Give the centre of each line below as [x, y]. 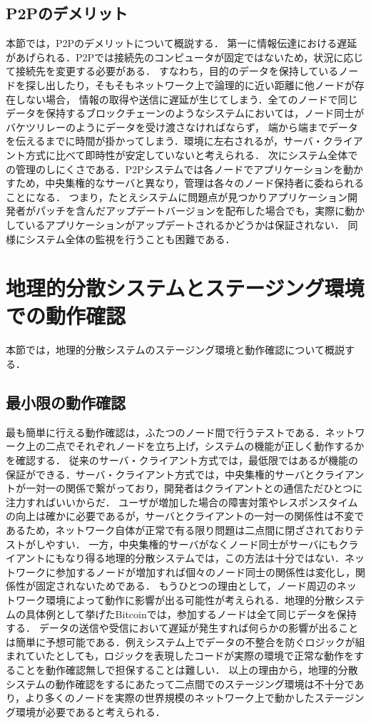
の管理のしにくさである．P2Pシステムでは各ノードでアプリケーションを [174, 169]
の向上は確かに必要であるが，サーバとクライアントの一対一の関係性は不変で [185, 516]
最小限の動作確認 [66, 402]
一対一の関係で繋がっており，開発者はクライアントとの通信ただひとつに [194, 488]
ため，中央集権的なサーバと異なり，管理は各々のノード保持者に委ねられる [190, 183]
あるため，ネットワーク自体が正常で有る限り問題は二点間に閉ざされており [180, 529]
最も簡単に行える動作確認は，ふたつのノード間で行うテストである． [166, 432]
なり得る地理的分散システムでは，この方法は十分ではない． [205, 558]
